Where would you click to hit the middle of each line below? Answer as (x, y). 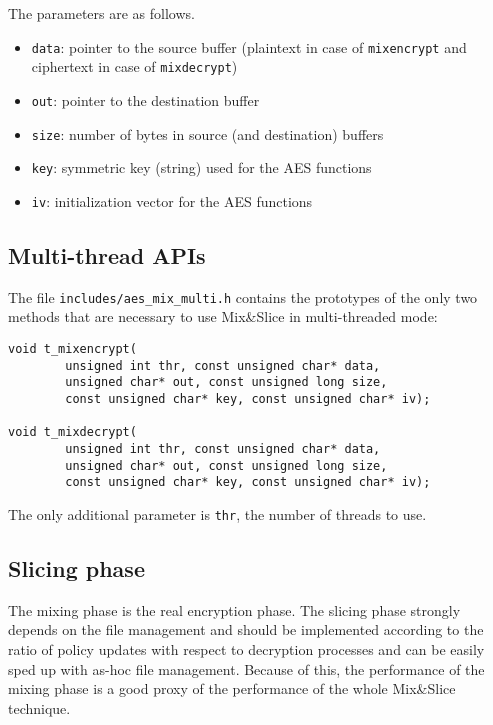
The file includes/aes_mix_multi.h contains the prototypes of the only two (243, 296)
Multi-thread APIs (107, 254)
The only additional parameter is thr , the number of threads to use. (217, 513)
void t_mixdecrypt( (72, 432)
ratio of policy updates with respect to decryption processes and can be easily (246, 648)
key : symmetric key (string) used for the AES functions (201, 167)
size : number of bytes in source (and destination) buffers (207, 133)
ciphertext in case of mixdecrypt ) (134, 66)
